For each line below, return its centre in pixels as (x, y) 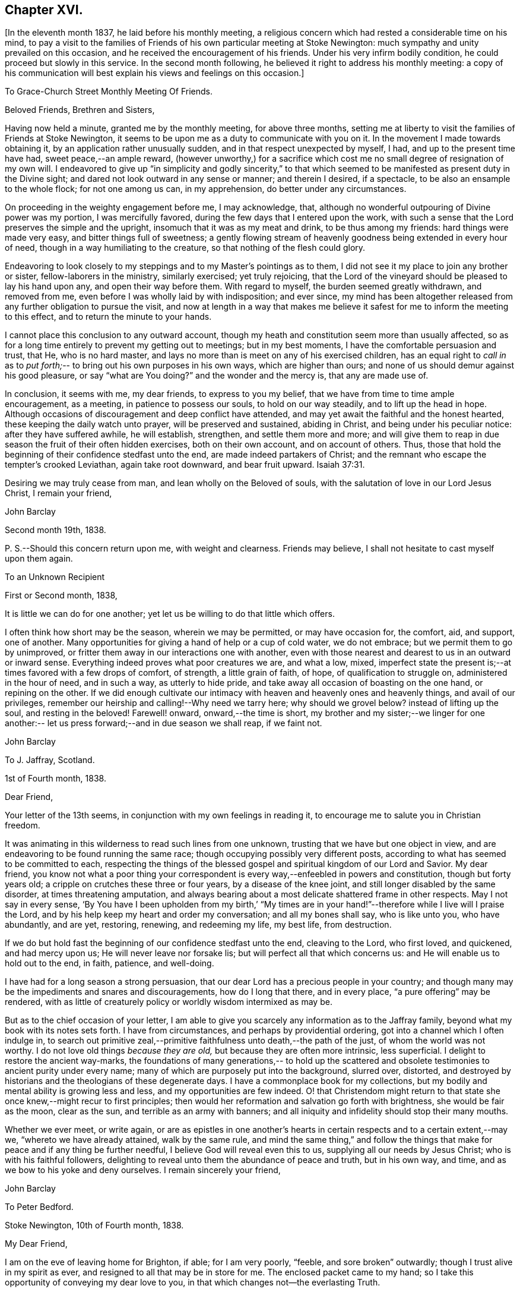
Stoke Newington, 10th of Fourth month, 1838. (94, 1225)
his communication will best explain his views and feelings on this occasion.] (155, 73)
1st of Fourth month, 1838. (56, 779)
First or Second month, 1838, (61, 595)
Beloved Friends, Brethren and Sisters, (80, 110)
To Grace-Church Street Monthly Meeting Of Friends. (109, 92)
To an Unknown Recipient (55, 577)
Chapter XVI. (44, 10)
